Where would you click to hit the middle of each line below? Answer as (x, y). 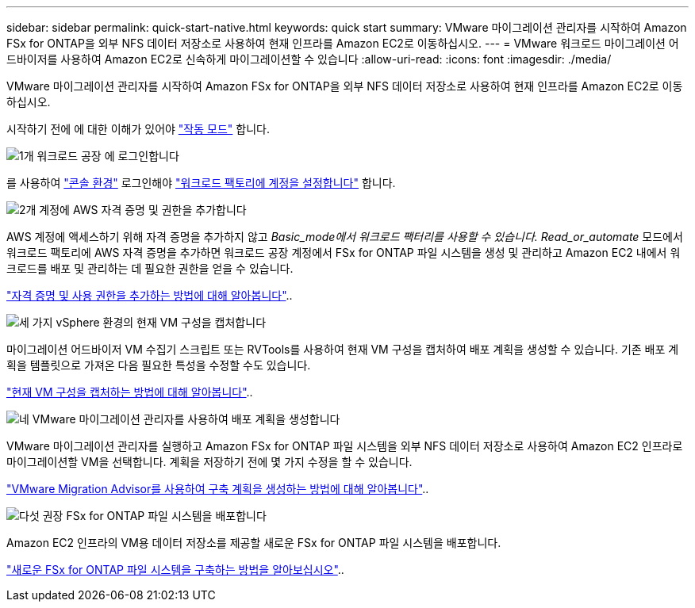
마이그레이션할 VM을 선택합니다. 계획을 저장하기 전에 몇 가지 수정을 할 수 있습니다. (209, 462)
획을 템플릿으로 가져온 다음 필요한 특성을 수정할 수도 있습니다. (159, 365)
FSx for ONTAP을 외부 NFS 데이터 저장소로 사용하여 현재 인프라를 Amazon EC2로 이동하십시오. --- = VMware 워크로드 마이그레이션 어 (343, 43)
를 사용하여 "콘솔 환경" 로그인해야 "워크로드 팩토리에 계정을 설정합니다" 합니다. (201, 183)
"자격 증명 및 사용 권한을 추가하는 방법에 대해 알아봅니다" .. (150, 295)
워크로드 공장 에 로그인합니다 (108, 156)
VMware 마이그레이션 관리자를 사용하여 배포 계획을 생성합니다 (186, 419)
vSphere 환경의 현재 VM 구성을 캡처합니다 (161, 322)
